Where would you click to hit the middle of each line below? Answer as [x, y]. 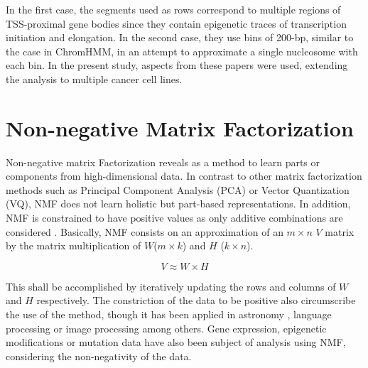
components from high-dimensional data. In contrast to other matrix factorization [184, 176]
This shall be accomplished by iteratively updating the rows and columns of [171, 286]
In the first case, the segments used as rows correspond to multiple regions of [173, 9]
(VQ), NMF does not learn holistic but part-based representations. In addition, [178, 204]
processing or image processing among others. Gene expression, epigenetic [166, 328]
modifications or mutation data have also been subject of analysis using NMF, [176, 342]
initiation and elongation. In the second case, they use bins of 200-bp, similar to [180, 37]
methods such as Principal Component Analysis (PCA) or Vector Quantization [178, 189]
